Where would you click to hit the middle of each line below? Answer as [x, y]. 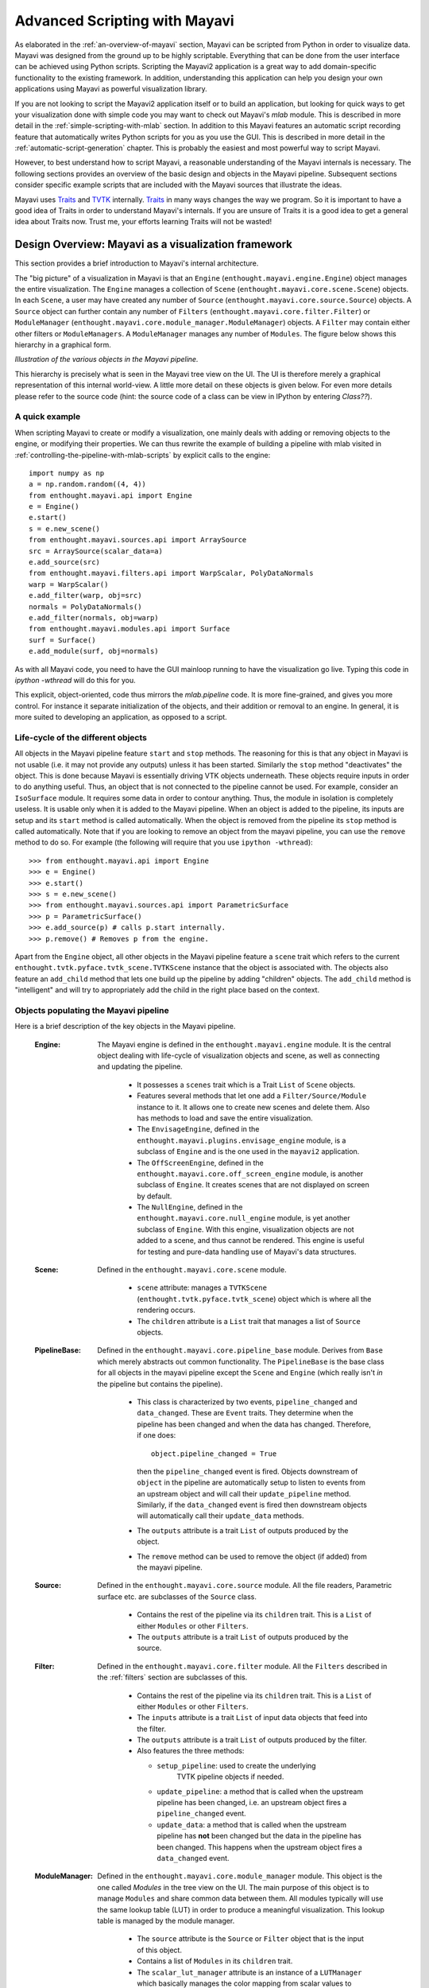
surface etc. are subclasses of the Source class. [177, 1596]
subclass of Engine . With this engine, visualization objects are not [245, 1229]
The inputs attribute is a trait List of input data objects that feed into [253, 1718]
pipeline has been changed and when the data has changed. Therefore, [254, 1424]
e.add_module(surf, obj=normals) [94, 651]
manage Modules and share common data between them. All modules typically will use [240, 1899]
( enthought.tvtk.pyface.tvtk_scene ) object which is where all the [254, 1299]
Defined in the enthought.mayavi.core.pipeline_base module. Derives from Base [240, 1350]
